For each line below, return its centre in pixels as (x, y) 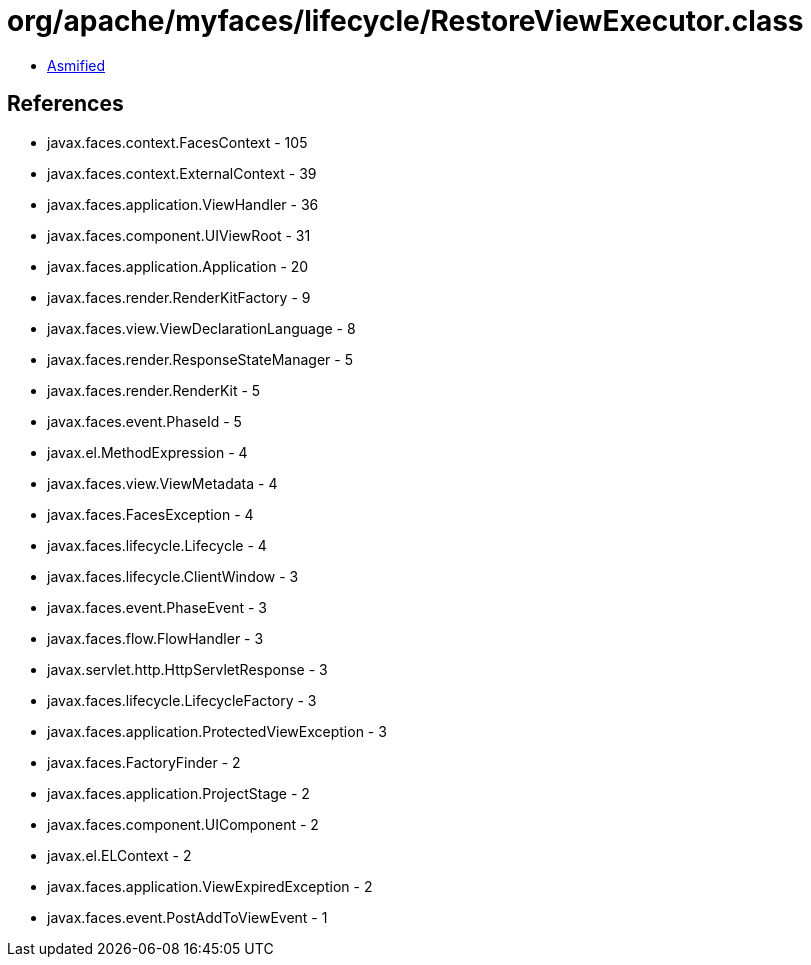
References (65, 104)
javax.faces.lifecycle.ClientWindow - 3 (173, 576)
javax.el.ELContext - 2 (119, 855)
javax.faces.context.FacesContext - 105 (177, 142)
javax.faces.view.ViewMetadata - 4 (162, 483)
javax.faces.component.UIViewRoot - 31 (179, 235)
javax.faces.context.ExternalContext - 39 (182, 173)
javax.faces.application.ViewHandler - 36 (183, 204)
